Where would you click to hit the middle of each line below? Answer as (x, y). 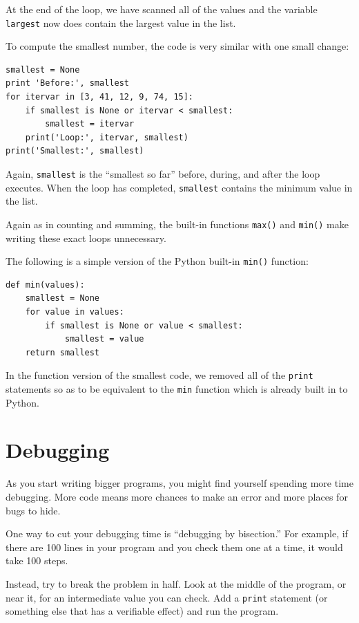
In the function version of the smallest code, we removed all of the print (159, 375)
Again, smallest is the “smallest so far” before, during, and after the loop (163, 174)
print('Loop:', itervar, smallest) (107, 137)
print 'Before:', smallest (67, 83)
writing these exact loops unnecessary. (86, 238)
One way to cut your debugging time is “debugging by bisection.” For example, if (177, 533)
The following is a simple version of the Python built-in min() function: (157, 261)
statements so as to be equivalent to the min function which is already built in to (177, 389)
